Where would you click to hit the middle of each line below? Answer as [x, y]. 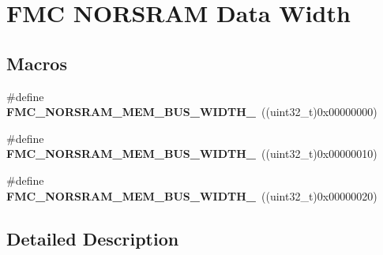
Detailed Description [93, 238]
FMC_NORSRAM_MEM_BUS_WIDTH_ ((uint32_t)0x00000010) [192, 154]
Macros [37, 63]
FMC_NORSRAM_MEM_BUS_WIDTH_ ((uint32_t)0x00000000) [192, 112]
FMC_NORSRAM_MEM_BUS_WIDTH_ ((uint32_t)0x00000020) [192, 195]
